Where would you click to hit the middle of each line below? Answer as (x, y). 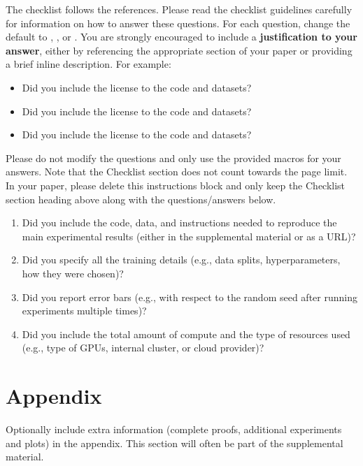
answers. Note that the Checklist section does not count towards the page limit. (177, 172)
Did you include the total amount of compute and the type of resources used (186, 334)
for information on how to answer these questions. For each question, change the (178, 23)
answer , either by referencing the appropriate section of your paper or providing (179, 50)
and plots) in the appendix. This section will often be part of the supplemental (175, 443)
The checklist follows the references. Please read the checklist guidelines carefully (179, 9)
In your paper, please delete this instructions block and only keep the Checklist (176, 185)
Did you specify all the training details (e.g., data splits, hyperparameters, (181, 260)
